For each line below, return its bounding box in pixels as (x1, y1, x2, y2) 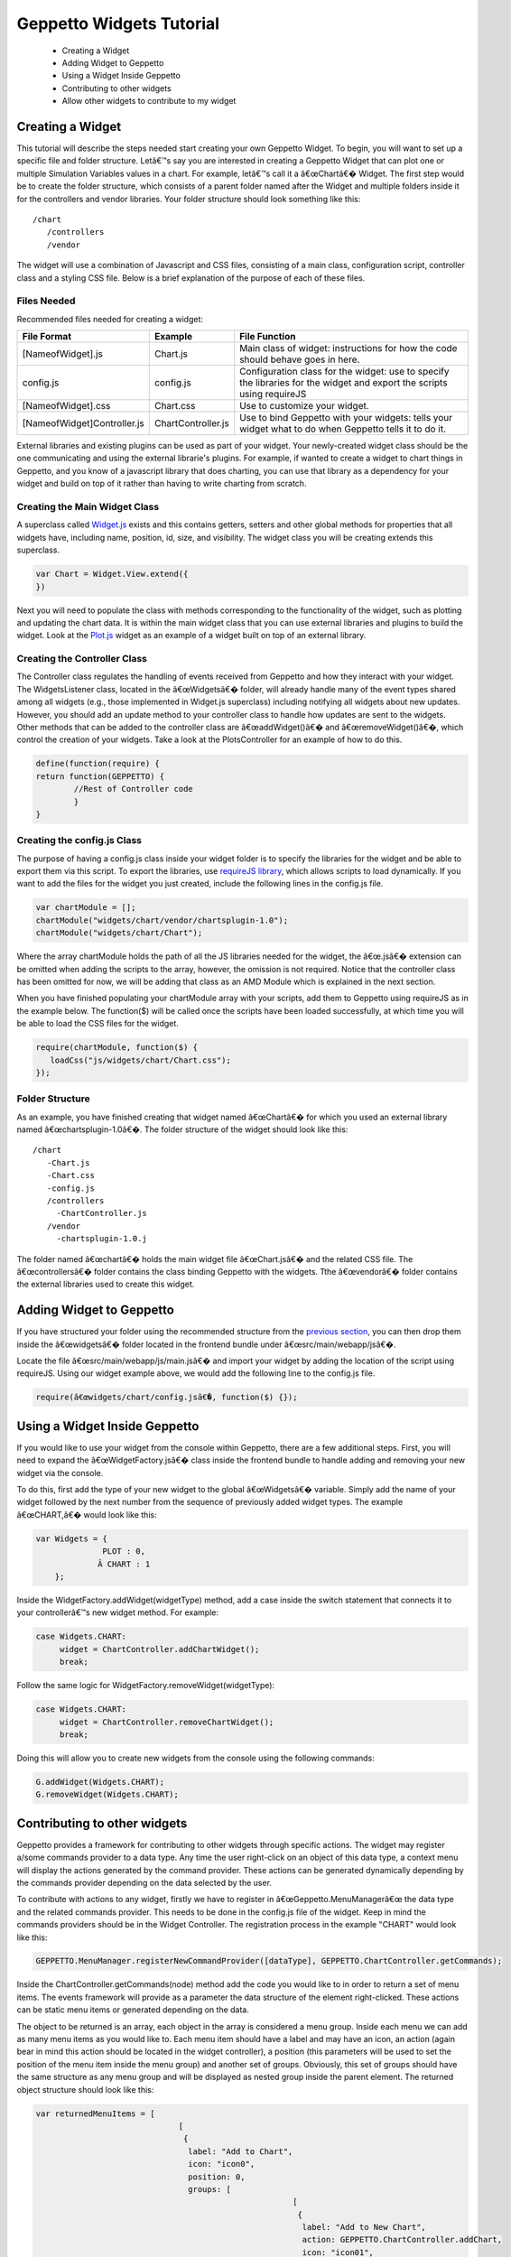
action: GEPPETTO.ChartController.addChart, (302, 2234, 503, 2245)
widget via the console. (16, 1467, 104, 1478)
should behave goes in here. (239, 353, 360, 366)
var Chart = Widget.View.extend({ (35, 569, 189, 580)
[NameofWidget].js (22, 348, 104, 360)
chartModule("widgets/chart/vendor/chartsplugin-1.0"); (35, 915, 289, 925)
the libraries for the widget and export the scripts (239, 376, 448, 389)
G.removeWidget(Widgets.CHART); (35, 1789, 180, 1800)
